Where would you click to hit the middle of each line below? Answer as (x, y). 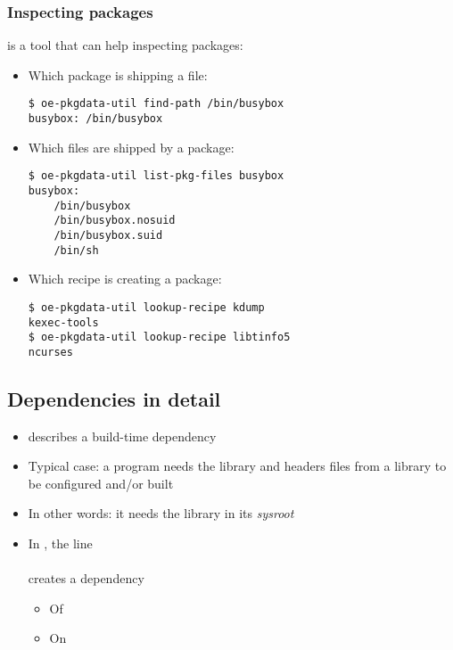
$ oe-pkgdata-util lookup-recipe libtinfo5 (159, 337)
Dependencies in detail (114, 398)
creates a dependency (86, 578)
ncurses (50, 352)
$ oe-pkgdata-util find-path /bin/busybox (156, 104)
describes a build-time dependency (122, 436)
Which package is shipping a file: (118, 74)
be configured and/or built (101, 483)
